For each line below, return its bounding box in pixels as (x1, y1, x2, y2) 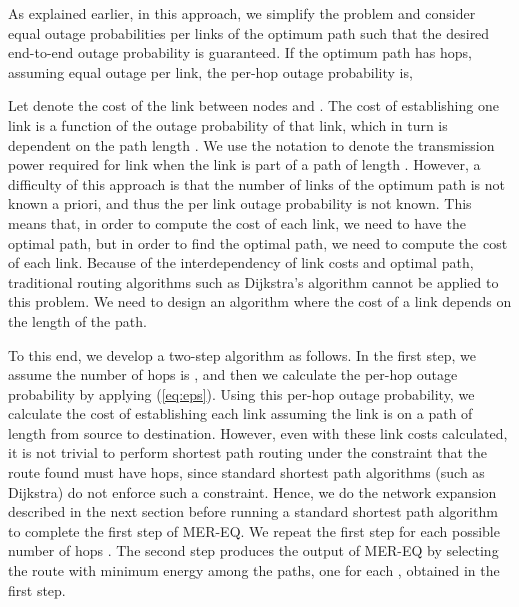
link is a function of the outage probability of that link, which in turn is (8, 114, 448, 135)
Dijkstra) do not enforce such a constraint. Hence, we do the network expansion (8, 481, 497, 502)
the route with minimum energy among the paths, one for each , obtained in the (8, 560, 500, 581)
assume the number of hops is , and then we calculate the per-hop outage (8, 364, 458, 385)
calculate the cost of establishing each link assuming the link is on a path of (8, 403, 473, 424)
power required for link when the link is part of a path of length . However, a (8, 154, 481, 175)
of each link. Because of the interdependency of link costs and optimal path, (8, 252, 474, 273)
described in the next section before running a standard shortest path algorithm (8, 501, 498, 522)
